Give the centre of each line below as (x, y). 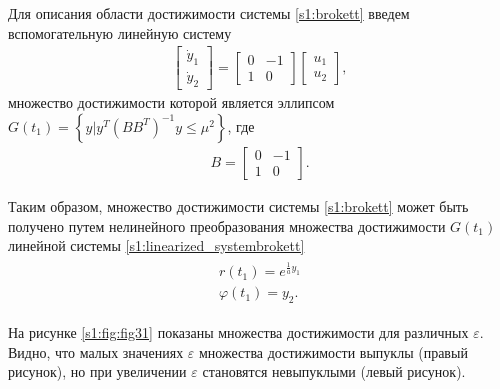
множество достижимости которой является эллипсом (171, 102)
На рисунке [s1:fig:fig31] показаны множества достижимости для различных (238, 331)
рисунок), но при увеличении (97, 371)
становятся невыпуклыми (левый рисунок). (334, 371)
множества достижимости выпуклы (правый (333, 351)
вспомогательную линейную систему (120, 32)
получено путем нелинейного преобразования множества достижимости (227, 225)
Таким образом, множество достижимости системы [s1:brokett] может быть (238, 205)
